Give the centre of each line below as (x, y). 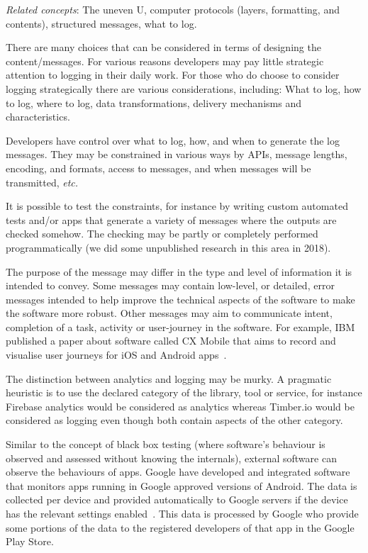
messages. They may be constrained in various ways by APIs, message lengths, (177, 154)
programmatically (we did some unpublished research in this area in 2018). (168, 247)
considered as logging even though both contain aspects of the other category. (174, 420)
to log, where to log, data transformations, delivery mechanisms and (154, 102)
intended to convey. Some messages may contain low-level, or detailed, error (170, 285)
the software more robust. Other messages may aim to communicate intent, (169, 313)
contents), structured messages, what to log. (101, 23)
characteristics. (38, 117)
